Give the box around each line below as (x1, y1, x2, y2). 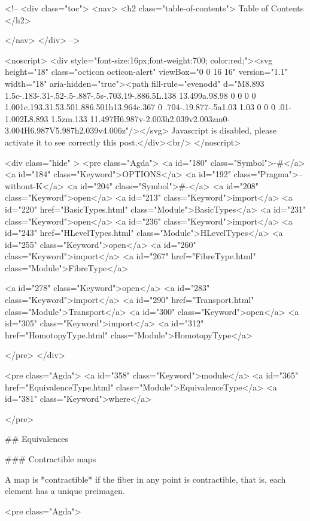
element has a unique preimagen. (5, 484, 125, 497)
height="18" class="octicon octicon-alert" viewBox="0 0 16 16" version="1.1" (5, 65, 288, 78)
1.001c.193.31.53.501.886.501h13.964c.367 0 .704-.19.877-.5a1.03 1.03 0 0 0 (5, 101, 275, 113)
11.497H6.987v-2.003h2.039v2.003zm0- (90, 112, 230, 125)
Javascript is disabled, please (171, 124, 276, 137)
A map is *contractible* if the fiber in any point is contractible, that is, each (5, 472, 286, 485)
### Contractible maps (5, 453, 96, 465)
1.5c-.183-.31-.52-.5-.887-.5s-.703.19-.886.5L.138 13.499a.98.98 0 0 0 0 (5, 89, 256, 101)
